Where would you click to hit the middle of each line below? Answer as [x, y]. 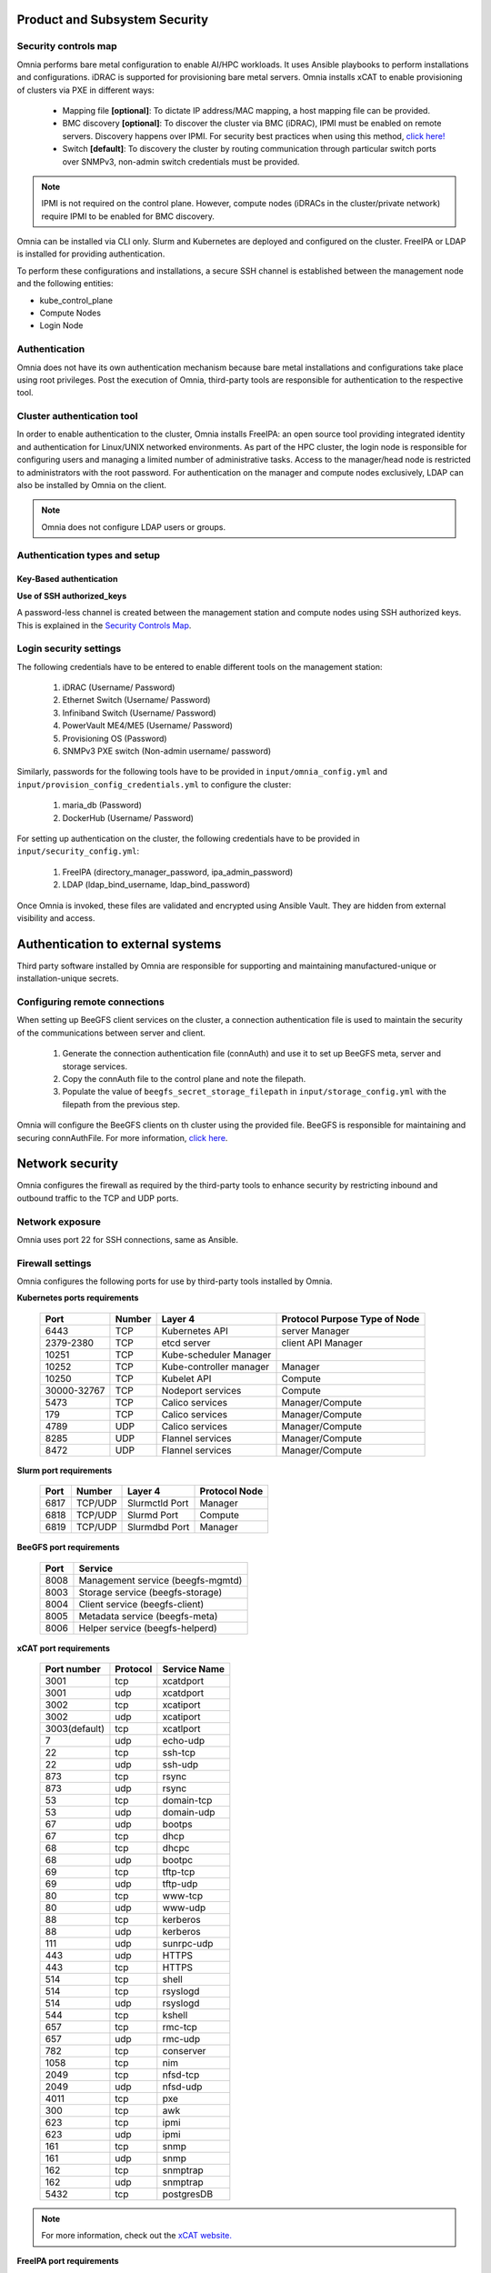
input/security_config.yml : [78, 851]
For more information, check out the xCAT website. [136, 2236]
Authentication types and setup [89, 555]
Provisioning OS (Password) [115, 738]
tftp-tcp [179, 1872]
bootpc [178, 1860]
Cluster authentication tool [77, 416]
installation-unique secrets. [68, 978]
